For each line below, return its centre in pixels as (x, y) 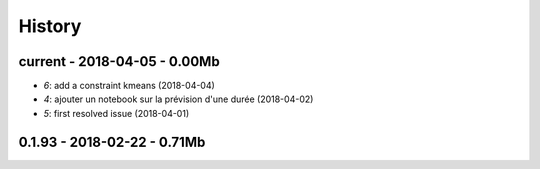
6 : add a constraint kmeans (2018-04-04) (129, 86)
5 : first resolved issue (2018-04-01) (116, 113)
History (50, 26)
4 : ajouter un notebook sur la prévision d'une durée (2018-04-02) (178, 99)
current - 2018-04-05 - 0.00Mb (119, 61)
